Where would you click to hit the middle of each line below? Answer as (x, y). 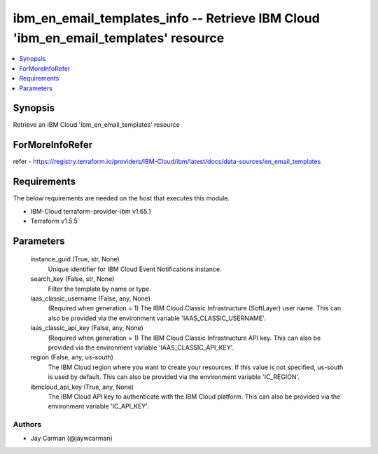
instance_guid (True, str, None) (75, 259)
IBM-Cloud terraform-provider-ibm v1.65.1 (91, 211)
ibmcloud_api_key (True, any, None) (82, 387)
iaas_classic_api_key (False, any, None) (87, 328)
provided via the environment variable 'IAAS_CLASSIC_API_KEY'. (141, 348)
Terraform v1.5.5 (54, 221)
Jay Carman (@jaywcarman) (72, 439)
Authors (27, 425)
